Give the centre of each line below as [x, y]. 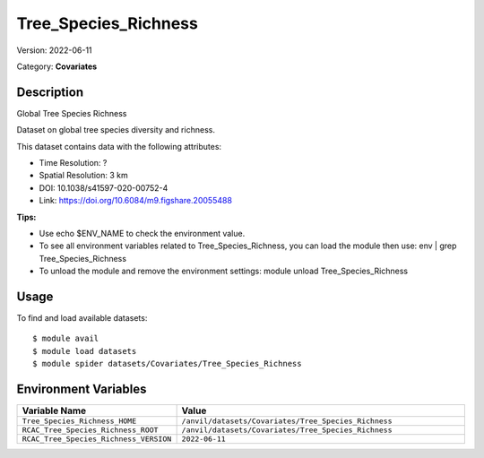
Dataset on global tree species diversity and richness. [116, 130]
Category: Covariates [57, 66]
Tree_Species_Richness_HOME [79, 421]
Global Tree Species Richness [72, 113]
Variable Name [54, 410]
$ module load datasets [85, 351]
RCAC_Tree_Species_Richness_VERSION [97, 439]
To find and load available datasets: [82, 318]
